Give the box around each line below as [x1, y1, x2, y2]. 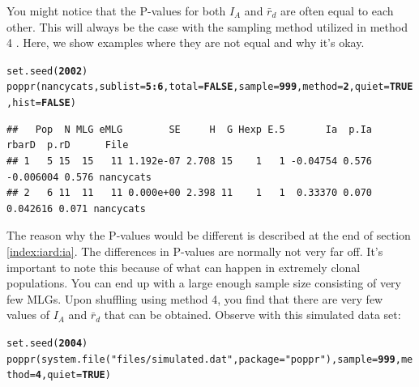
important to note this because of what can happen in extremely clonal [6, 258, 361, 275]
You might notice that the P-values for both [6, 2, 226, 19]
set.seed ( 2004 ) [6, 337, 88, 349]
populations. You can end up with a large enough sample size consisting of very [6, 274, 401, 291]
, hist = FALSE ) [6, 97, 76, 109]
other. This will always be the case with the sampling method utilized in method [6, 18, 408, 35]
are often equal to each [280, 2, 394, 19]
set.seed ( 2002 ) [6, 65, 88, 77]
